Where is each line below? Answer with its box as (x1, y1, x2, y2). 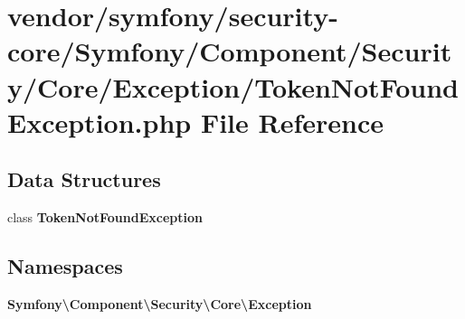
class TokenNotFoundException (7, 208, 203, 227)
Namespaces (7, 252, 123, 280)
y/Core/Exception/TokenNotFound (7, 68, 459, 105)
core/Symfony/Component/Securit (7, 33, 452, 70)
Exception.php (7, 103, 192, 140)
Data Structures (7, 165, 161, 193)
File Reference (200, 103, 384, 140)
